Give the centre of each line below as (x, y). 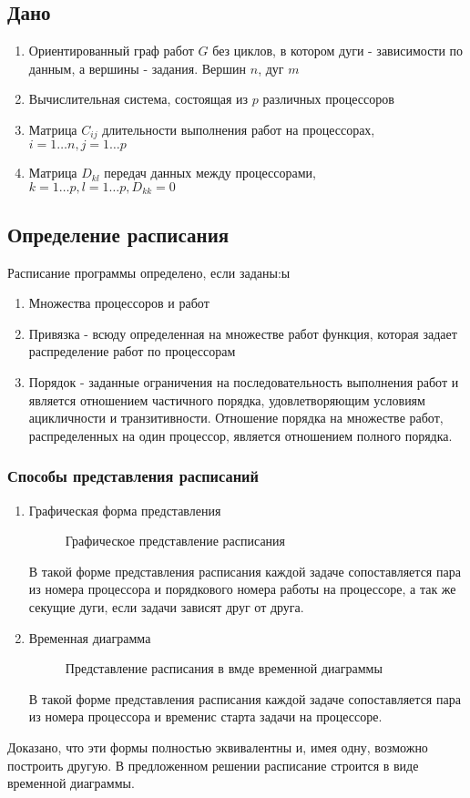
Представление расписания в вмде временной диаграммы (224, 668)
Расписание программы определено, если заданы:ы (149, 272)
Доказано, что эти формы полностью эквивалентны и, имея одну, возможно (218, 747)
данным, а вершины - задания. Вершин (138, 68)
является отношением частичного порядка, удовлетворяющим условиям (227, 399)
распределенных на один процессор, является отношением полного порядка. (240, 435)
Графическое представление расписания (175, 541)
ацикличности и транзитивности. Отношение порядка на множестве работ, (236, 418)
